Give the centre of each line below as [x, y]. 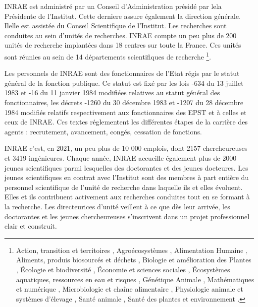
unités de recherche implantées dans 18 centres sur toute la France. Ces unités [123, 45]
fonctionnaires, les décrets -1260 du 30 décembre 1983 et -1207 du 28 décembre [124, 102]
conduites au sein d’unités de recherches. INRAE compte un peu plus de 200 [121, 35]
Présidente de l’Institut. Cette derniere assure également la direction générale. [123, 16]
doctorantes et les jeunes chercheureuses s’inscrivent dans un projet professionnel [127, 216]
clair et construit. [31, 226]
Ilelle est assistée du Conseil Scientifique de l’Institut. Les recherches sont [116, 26]
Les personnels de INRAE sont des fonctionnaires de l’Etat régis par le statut [122, 73]
